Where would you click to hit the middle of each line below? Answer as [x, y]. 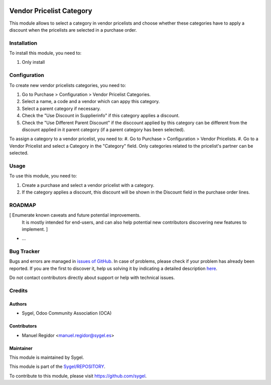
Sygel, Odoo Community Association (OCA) [67, 313]
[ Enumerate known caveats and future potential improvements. [75, 215]
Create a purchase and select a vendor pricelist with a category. [88, 185]
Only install [33, 62]
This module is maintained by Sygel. [47, 357]
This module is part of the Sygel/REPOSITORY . [57, 366]
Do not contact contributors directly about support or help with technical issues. [92, 278]
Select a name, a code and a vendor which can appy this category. [91, 102]
